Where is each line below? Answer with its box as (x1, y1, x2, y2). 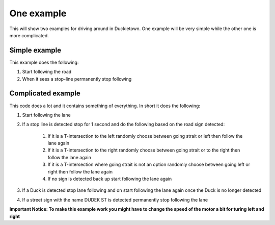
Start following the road (22, 69, 72, 75)
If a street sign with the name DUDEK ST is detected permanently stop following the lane (22, 196, 208, 203)
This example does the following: (9, 59, 79, 65)
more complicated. (9, 32, 49, 38)
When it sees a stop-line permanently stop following (22, 76, 132, 82)
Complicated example (9, 89, 81, 98)
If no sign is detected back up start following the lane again (47, 176, 172, 182)
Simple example (9, 46, 62, 55)
